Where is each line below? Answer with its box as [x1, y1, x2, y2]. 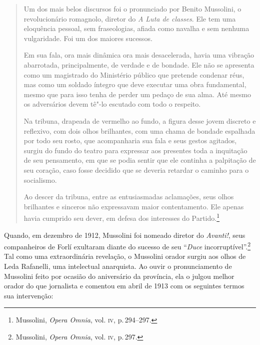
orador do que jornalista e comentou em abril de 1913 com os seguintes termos [4, 280, 244, 291]
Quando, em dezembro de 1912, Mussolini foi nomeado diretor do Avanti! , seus [4, 229, 245, 240]
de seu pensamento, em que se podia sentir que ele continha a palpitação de [23, 155, 256, 165]
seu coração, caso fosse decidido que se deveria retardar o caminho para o [23, 164, 249, 175]
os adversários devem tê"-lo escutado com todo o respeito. [23, 99, 201, 109]
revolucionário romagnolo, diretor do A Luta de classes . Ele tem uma [23, 13, 236, 24]
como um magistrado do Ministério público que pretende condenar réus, [23, 69, 244, 80]
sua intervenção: [4, 290, 53, 300]
